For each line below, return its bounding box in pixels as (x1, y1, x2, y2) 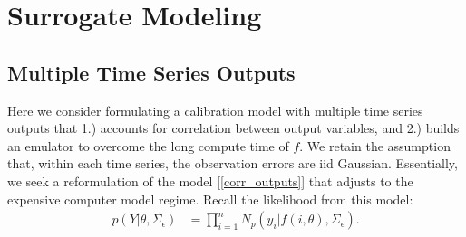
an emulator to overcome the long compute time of (7, 136, 289, 155)
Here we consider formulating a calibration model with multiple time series (7, 100, 423, 119)
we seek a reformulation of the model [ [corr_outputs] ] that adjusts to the (7, 171, 413, 190)
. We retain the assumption (299, 136, 451, 155)
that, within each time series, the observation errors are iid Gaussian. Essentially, (7, 154, 458, 173)
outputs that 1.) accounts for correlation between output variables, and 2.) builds (7, 118, 460, 137)
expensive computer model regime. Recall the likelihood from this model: (7, 189, 413, 208)
